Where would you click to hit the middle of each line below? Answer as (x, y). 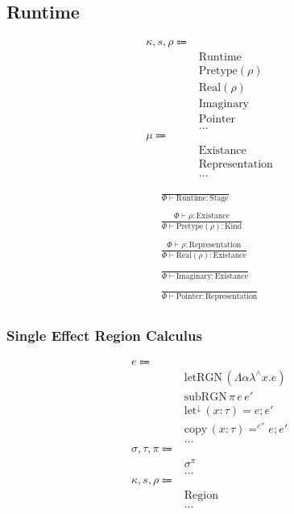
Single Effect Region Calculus (104, 335)
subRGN (205, 398)
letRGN (203, 377)
